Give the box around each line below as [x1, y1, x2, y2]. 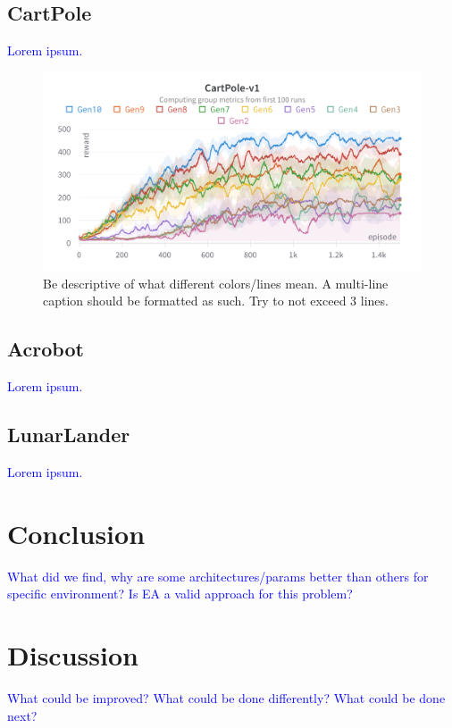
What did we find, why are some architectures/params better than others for [7, 566, 429, 585]
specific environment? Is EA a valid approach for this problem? [7, 584, 353, 603]
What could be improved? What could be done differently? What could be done [7, 688, 446, 707]
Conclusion [7, 515, 146, 551]
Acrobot [7, 335, 84, 363]
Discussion [7, 637, 138, 674]
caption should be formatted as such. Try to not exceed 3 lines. [43, 291, 389, 310]
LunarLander [7, 421, 130, 448]
